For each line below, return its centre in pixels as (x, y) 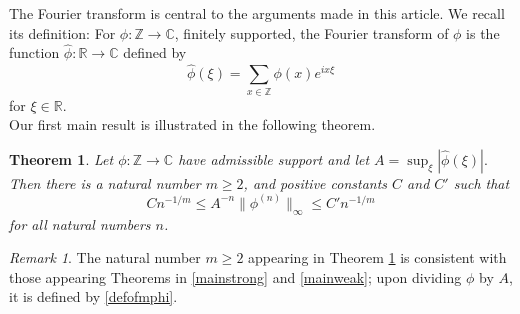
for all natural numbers (80, 223)
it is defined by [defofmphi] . (93, 296)
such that (481, 182)
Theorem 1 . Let (61, 158)
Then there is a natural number (105, 182)
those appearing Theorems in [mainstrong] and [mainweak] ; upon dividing (235, 276)
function (34, 52)
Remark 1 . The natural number (105, 257)
